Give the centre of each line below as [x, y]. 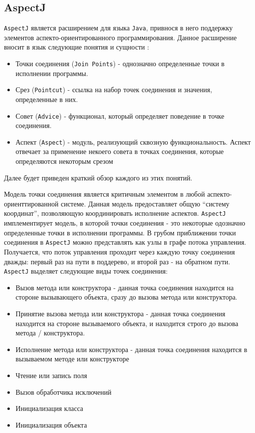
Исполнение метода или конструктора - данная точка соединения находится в [131, 349]
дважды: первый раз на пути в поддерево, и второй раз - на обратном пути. [117, 261]
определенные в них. [47, 99]
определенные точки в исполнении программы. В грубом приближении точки [120, 232]
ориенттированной [31, 203]
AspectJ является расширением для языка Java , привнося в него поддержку [118, 28]
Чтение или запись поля [51, 375]
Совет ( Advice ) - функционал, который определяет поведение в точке [120, 115]
